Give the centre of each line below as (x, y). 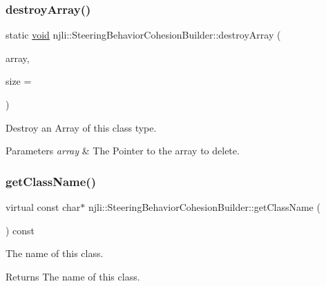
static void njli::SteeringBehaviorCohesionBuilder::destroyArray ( (143, 35)
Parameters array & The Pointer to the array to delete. (123, 151)
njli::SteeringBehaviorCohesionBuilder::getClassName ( (204, 207)
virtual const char (43, 207)
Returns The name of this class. (73, 276)
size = (19, 81)
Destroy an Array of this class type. (81, 127)
